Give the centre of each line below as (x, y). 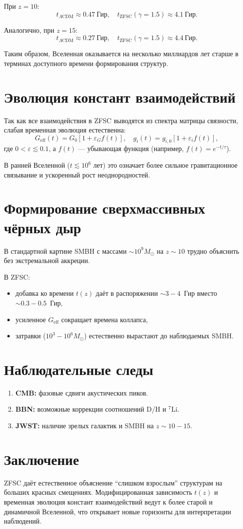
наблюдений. (23, 521)
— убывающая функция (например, (131, 148)
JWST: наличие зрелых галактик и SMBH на (85, 426)
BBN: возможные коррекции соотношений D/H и (91, 409)
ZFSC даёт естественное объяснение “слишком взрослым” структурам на (113, 482)
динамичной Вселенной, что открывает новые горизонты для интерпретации (118, 511)
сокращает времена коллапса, (104, 319)
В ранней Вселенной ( (37, 165)
